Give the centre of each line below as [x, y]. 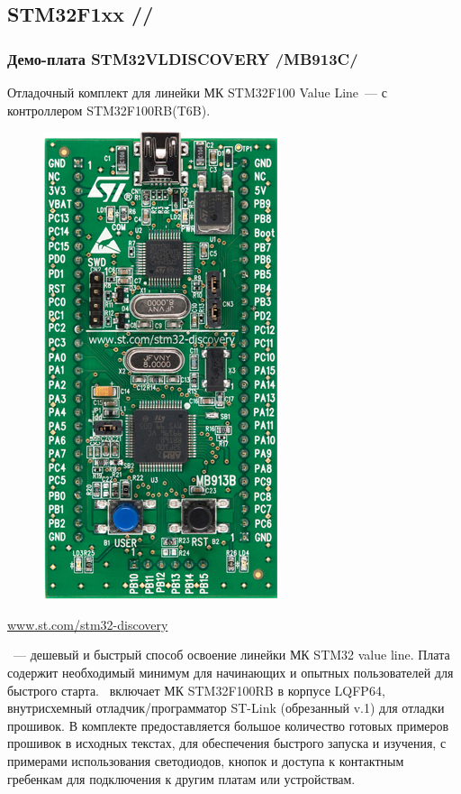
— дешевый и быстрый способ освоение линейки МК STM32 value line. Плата [231, 655]
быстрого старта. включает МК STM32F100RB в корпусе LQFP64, [196, 690]
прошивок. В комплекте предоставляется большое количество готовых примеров [228, 725]
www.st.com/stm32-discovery [88, 624]
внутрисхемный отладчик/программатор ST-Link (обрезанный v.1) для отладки [226, 708]
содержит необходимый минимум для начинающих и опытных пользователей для [230, 672]
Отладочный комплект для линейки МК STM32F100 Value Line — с [197, 92]
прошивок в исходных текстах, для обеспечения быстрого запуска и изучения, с [227, 743]
